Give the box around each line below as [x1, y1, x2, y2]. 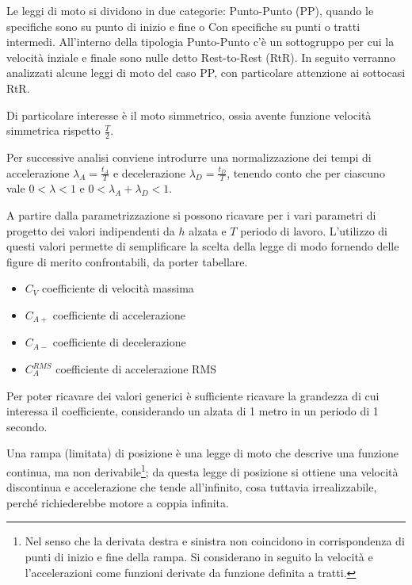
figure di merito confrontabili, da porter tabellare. [6, 253, 248, 270]
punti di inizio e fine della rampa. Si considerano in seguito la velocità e [25, 549, 373, 565]
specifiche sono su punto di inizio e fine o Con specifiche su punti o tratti [6, 17, 360, 34]
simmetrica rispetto [6, 122, 101, 139]
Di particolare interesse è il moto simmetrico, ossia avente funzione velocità [6, 106, 372, 123]
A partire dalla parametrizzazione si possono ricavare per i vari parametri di [6, 207, 376, 223]
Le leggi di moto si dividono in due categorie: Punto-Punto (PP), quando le [6, 2, 374, 18]
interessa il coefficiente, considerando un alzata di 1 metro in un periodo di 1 [6, 403, 379, 419]
